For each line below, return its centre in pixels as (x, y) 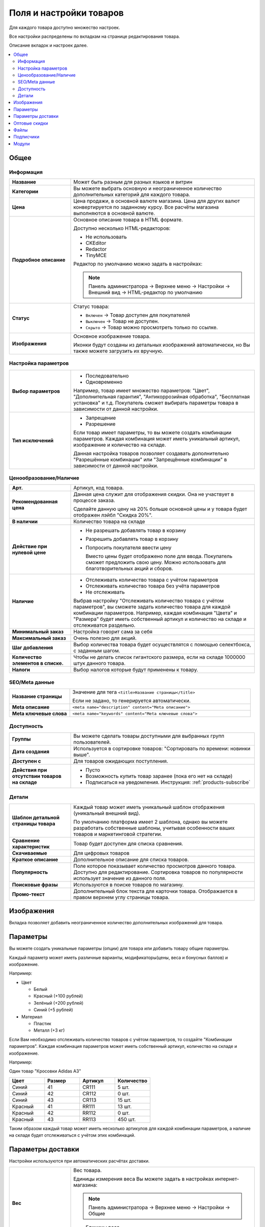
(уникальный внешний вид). (107, 813)
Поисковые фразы (35, 884)
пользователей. (92, 742)
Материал (32, 1016)
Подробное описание (39, 260)
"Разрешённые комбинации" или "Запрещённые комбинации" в (150, 459)
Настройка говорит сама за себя (113, 632)
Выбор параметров (36, 391)
